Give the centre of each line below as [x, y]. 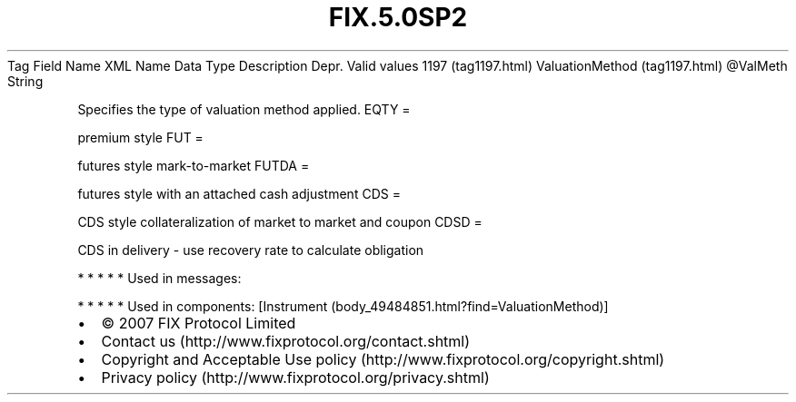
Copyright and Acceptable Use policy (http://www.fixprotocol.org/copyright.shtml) [383, 359]
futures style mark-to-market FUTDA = [194, 165]
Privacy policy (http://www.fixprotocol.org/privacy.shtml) [295, 377]
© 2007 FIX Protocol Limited [199, 323]
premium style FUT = [140, 137]
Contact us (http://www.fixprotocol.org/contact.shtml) [286, 341]
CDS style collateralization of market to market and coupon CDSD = [280, 221]
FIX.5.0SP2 [398, 17]
